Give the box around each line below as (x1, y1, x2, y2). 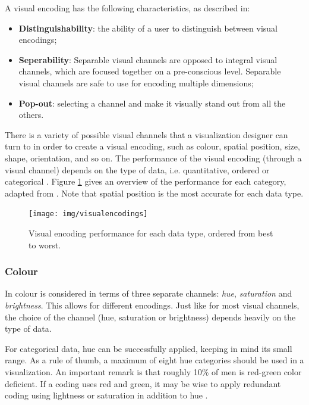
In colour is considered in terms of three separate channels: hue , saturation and (5, 287, 292, 300)
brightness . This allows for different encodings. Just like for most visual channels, (5, 298, 299, 311)
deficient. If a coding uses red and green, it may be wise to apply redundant (5, 377, 281, 390)
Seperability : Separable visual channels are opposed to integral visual (18, 53, 278, 66)
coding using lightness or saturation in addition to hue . (5, 389, 208, 401)
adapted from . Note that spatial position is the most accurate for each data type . (5, 186, 304, 199)
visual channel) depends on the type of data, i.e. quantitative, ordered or (5, 163, 270, 176)
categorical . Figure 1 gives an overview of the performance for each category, (5, 175, 286, 188)
